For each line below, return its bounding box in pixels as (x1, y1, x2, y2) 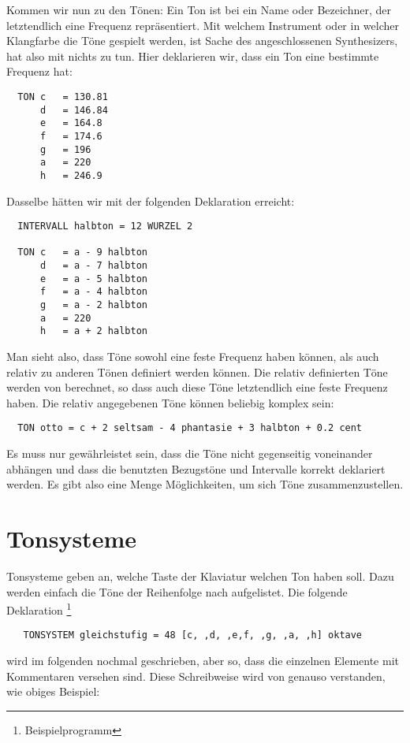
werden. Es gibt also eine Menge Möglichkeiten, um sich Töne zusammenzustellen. (6, 476, 404, 492)
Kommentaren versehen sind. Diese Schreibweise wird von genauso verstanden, (6, 667, 386, 684)
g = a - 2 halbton (39, 299, 147, 311)
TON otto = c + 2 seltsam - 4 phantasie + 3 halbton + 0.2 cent (17, 422, 363, 434)
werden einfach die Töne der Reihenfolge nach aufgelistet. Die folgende (6, 583, 348, 600)
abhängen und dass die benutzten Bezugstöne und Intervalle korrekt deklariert (6, 460, 386, 477)
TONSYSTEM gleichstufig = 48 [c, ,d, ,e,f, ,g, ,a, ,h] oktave (23, 630, 363, 641)
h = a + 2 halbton (39, 325, 147, 337)
